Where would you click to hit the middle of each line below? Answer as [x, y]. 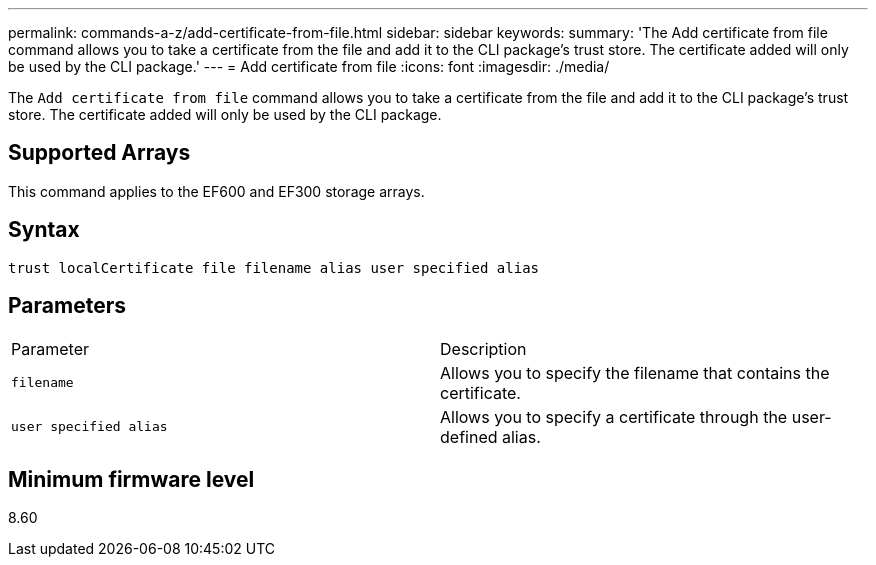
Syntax [44, 230]
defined [469, 436]
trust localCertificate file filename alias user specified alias [274, 267]
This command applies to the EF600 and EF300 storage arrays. [216, 191]
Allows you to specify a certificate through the [614, 416]
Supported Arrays [99, 153]
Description [483, 348]
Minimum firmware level [131, 479]
